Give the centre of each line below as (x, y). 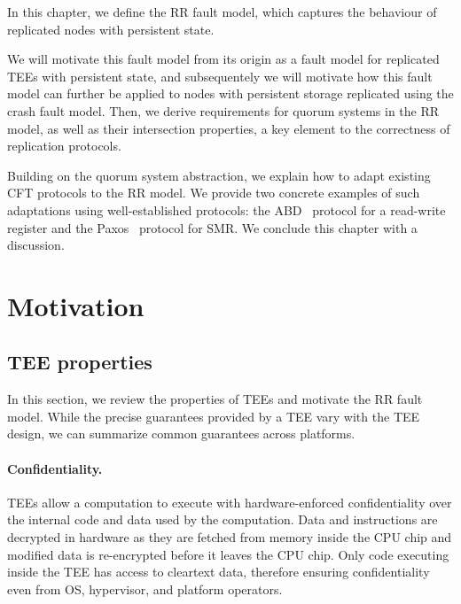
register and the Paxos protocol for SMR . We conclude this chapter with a (212, 227)
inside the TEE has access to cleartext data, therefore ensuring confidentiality (219, 572)
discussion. (36, 245)
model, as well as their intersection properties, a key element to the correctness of (229, 128)
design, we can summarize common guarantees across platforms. (181, 434)
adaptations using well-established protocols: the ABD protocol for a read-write (227, 209)
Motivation (76, 305)
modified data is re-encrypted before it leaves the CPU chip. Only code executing (228, 554)
